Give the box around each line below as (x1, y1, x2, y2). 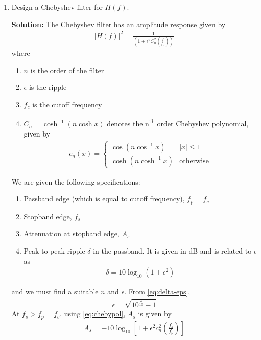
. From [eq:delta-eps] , (124, 286, 191, 297)
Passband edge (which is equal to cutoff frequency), (23, 193, 185, 204)
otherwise (179, 157, 209, 165)
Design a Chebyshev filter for (11, 2, 103, 12)
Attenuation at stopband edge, (23, 228, 120, 239)
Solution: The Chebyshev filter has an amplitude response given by (11, 18, 226, 29)
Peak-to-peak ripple (23, 245, 85, 256)
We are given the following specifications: (11, 176, 140, 187)
